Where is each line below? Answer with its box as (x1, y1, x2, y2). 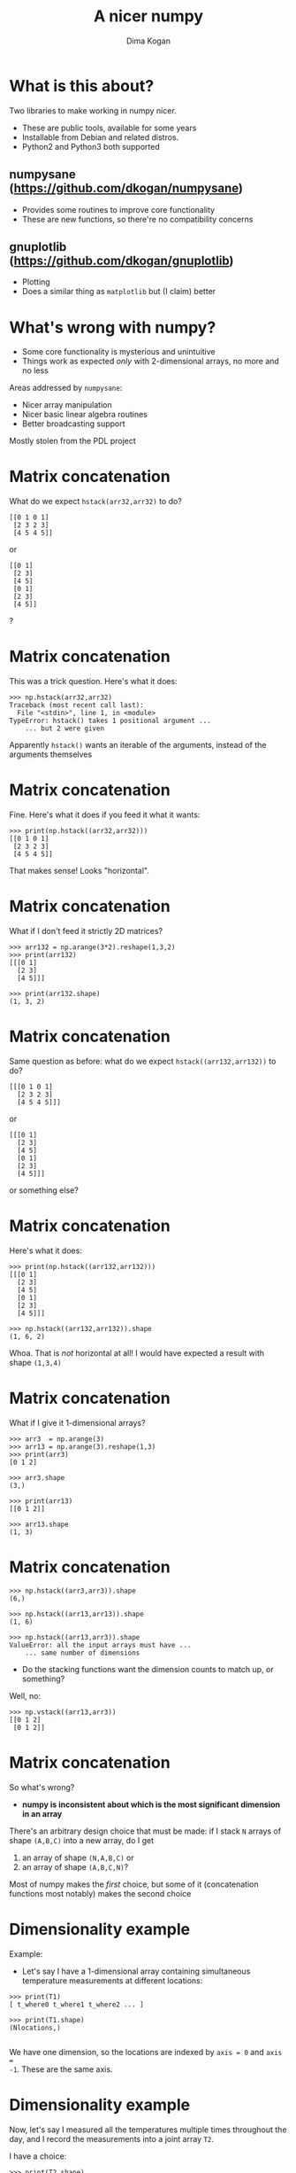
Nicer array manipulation (21, 400, 112, 410)
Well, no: (9, 1690, 42, 1701)
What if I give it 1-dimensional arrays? (9, 1417, 146, 1428)
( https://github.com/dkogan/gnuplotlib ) (9, 253, 234, 268)
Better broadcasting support (21, 418, 125, 429)
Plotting (21, 276, 50, 287)
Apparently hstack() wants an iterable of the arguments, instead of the (9, 740, 267, 751)
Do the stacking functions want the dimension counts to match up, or (21, 1663, 274, 1674)
